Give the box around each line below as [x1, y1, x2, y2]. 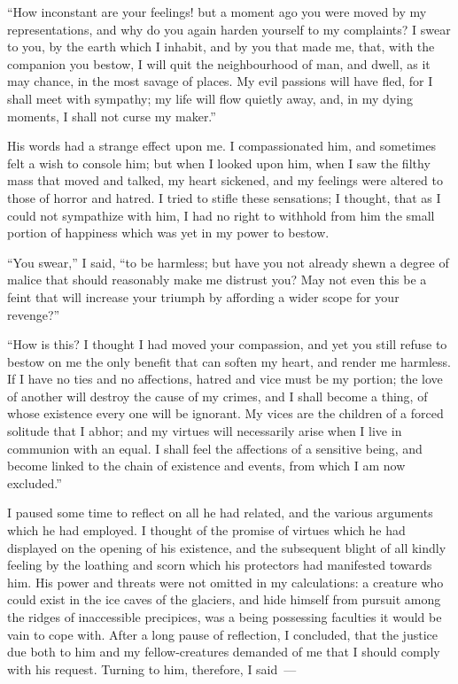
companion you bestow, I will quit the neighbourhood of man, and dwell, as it [7, 54, 431, 73]
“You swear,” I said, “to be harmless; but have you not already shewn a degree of [7, 253, 449, 271]
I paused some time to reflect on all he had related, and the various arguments [7, 503, 433, 522]
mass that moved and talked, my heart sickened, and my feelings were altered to [7, 171, 443, 190]
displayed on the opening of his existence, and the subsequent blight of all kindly [7, 538, 446, 556]
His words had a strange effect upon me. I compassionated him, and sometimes [7, 136, 436, 155]
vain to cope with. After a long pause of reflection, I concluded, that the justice [7, 625, 438, 643]
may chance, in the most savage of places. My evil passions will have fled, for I [7, 72, 433, 90]
